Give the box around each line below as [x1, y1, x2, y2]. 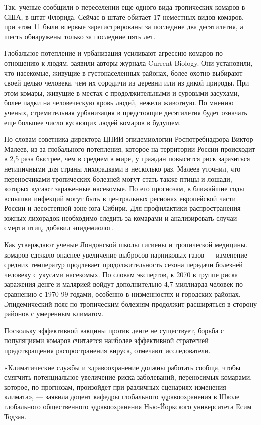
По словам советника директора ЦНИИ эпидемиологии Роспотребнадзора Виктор [4, 134, 253, 144]
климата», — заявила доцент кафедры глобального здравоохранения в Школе [4, 391, 240, 402]
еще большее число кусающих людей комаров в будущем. [4, 117, 181, 127]
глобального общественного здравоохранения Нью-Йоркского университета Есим [4, 401, 252, 411]
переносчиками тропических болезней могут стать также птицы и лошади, [4, 173, 232, 184]
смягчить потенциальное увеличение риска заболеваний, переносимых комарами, [4, 372, 252, 382]
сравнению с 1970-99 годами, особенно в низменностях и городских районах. [4, 289, 241, 299]
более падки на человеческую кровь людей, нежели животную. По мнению [4, 97, 234, 108]
